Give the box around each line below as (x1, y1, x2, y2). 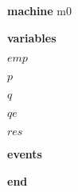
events (7, 146, 42, 162)
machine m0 (7, 2, 72, 18)
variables (7, 29, 57, 46)
